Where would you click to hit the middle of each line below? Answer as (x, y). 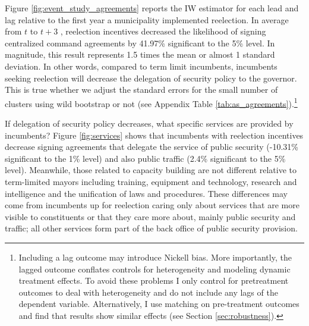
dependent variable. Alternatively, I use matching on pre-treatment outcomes (159, 304)
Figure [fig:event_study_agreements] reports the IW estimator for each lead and (152, 8)
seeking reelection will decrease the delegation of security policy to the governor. (151, 78)
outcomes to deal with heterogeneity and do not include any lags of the (148, 292)
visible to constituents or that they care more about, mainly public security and (150, 216)
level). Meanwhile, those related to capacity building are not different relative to (151, 170)
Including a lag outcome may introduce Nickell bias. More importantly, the (155, 257)
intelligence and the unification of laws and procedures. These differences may (146, 193)
